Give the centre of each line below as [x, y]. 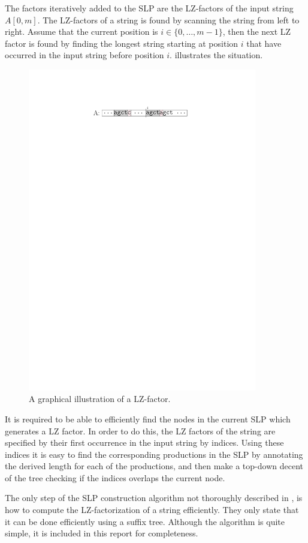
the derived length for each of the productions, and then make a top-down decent [154, 466]
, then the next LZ [257, 31]
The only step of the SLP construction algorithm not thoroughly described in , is [154, 498]
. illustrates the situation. [216, 55]
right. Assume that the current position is [81, 31]
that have [264, 43]
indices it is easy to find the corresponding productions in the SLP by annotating [154, 454]
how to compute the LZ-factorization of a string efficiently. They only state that [152, 510]
